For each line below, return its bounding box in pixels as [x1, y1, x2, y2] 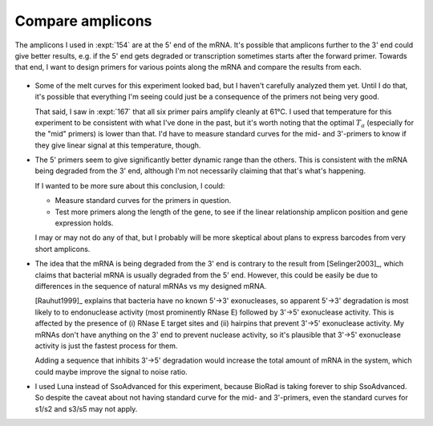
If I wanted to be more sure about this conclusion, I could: [34, 181, 225, 190]
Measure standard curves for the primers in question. [55, 196, 232, 205]
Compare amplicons [14, 12, 152, 30]
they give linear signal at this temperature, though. [34, 140, 201, 150]
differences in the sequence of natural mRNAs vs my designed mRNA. [34, 281, 267, 290]
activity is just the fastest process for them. [34, 341, 178, 351]
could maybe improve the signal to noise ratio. [34, 367, 188, 376]
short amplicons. [34, 244, 91, 254]
